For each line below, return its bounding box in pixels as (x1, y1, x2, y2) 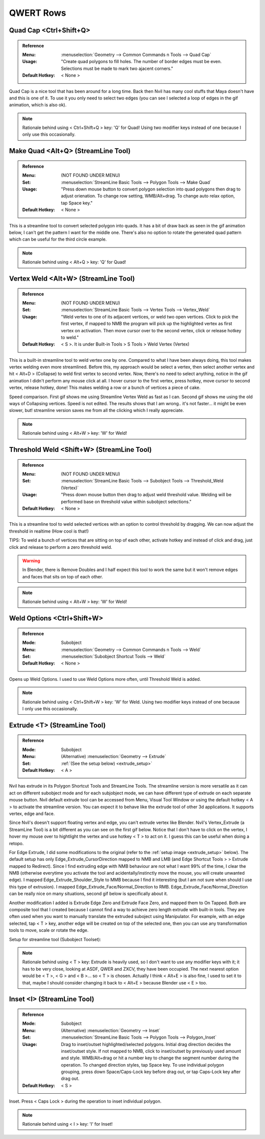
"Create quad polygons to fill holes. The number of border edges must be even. (61, 59, 222, 64)
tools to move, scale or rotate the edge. (9, 927, 89, 933)
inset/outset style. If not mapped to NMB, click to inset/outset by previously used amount (61, 1048, 241, 1054)
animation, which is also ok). (9, 102, 67, 108)
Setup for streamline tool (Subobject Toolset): (9, 936, 102, 942)
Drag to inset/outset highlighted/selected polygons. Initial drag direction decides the (61, 1041, 231, 1047)
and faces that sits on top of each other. (22, 573, 103, 579)
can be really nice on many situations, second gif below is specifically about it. (9, 891, 168, 897)
